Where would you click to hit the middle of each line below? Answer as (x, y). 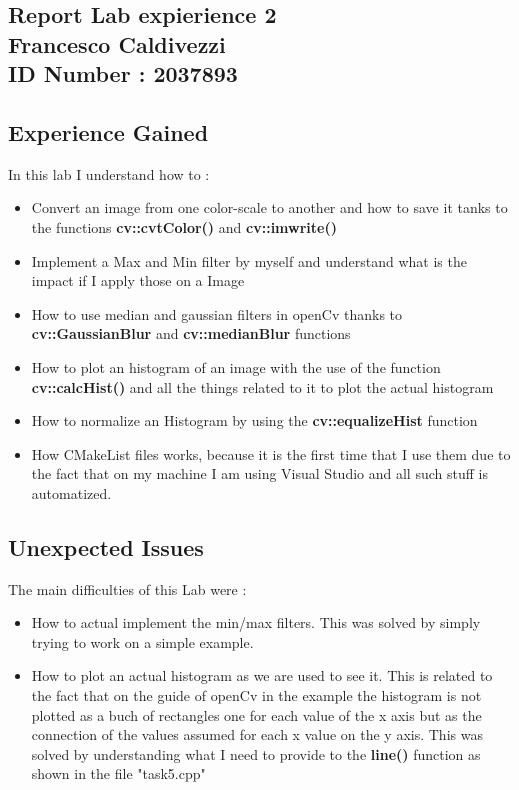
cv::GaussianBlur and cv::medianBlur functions (191, 333)
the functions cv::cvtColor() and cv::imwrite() (184, 226)
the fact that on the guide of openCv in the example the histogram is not (256, 695)
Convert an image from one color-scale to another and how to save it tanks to (269, 207)
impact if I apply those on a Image (138, 280)
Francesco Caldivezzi (117, 43)
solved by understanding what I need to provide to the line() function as (256, 753)
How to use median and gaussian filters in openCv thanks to (217, 313)
